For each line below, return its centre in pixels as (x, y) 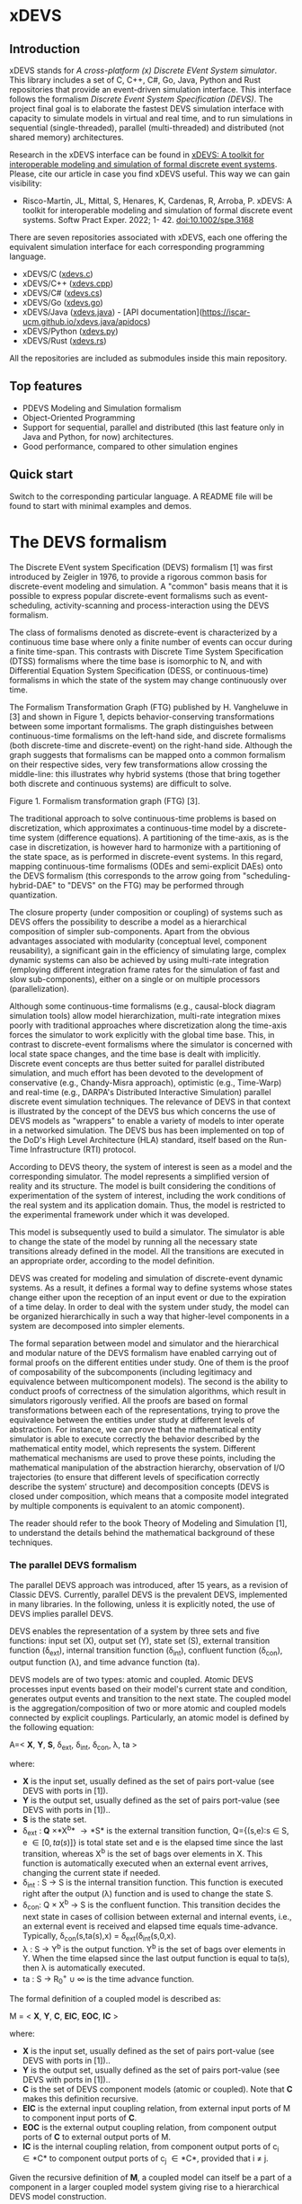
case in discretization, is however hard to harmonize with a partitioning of (145, 847)
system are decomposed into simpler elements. (97, 1325)
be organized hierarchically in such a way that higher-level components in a (149, 1316)
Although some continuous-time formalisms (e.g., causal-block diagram (142, 1006)
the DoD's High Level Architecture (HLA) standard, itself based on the (138, 1139)
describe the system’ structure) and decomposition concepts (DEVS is (139, 1486)
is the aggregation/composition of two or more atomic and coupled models (148, 1708)
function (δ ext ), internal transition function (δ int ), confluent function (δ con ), (146, 1651)
